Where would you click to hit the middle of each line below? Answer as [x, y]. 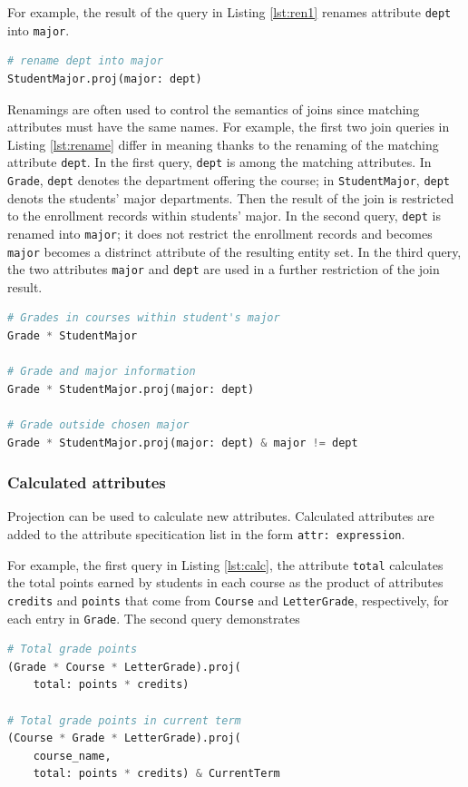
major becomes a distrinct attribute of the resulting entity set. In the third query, [234, 251]
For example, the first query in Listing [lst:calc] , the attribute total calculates [225, 564]
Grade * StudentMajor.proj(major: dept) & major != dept [183, 443]
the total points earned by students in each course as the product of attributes [225, 582]
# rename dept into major [85, 61]
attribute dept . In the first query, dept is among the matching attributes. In [219, 162]
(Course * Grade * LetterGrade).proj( [124, 738]
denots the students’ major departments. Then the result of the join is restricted [231, 197]
